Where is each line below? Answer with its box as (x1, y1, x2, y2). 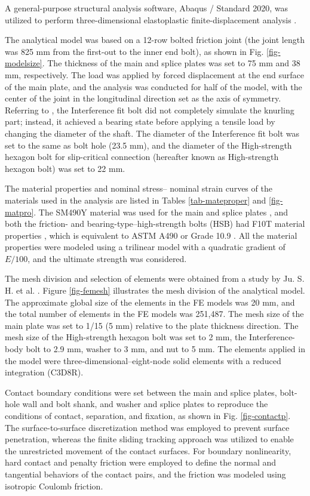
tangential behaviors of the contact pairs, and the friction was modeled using (5, 467, 286, 480)
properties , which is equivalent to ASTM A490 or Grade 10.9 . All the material (5, 229, 297, 241)
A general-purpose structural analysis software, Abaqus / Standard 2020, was (5, 2, 288, 14)
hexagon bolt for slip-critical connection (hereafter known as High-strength (5, 150, 279, 163)
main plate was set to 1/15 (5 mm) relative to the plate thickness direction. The (5, 319, 299, 331)
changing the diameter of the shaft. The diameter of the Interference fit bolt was (5, 127, 300, 139)
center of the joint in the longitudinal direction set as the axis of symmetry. (5, 92, 281, 104)
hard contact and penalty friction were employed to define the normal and (5, 456, 277, 469)
